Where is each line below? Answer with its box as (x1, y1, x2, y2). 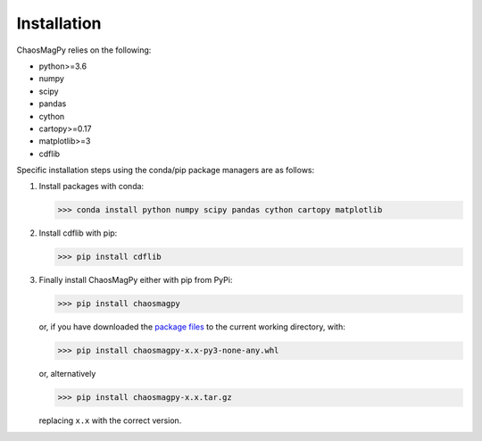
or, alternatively (38, 369, 96, 379)
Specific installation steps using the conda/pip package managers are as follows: (16, 165, 315, 176)
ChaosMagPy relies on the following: (16, 45, 152, 55)
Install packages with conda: (38, 181, 145, 192)
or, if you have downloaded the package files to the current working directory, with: (38, 321, 345, 332)
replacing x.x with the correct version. (38, 415, 182, 426)
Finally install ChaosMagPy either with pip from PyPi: (38, 275, 233, 286)
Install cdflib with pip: (38, 228, 118, 238)
